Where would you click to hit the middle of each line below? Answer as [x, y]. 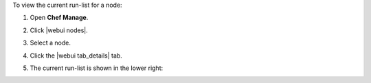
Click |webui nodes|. [59, 30]
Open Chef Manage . [59, 18]
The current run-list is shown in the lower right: [97, 68]
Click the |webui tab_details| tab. [76, 56]
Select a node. [50, 43]
